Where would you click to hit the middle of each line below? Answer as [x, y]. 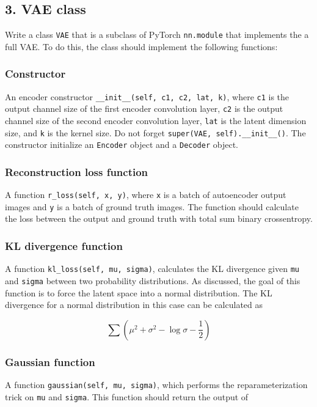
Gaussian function [50, 361]
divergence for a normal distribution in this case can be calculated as [134, 305]
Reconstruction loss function [77, 171]
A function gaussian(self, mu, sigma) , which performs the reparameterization [156, 385]
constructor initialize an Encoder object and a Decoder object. [122, 145]
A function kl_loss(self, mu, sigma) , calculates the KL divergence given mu [152, 269]
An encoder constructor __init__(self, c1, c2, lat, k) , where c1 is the [147, 96]
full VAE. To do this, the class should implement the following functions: [141, 46]
